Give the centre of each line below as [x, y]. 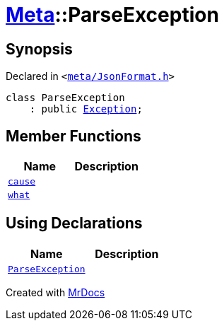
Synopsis [39, 49]
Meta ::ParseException [112, 15]
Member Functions [73, 136]
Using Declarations [74, 223]
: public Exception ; [86, 109]
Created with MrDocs [55, 292]
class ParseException [65, 98]
